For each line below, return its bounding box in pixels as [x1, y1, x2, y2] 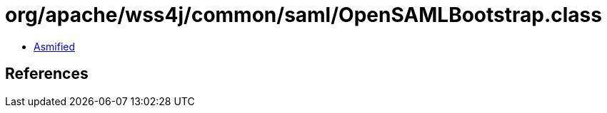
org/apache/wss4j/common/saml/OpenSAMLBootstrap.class [5, 3, 602, 27]
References [5, 65, 89, 83]
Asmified [34, 40, 76, 53]
